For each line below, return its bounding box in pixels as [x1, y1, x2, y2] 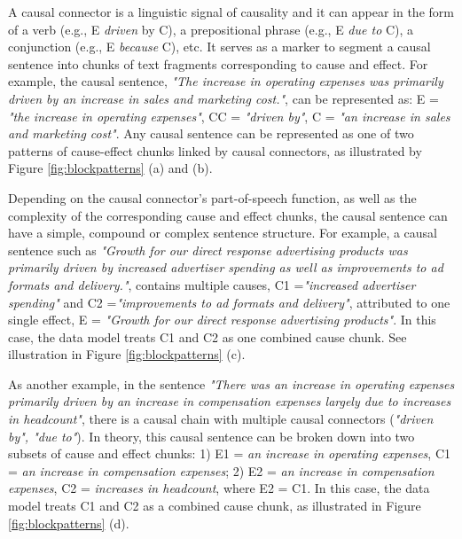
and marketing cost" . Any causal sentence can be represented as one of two [8, 124, 414, 143]
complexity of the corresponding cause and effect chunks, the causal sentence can [8, 206, 448, 224]
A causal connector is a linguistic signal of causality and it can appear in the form [8, 3, 454, 20]
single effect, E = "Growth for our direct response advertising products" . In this [8, 310, 436, 329]
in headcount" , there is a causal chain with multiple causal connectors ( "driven [8, 410, 434, 428]
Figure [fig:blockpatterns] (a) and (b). [8, 159, 213, 177]
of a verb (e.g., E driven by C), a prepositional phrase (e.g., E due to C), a [8, 20, 414, 38]
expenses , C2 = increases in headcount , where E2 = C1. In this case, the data [8, 479, 430, 497]
